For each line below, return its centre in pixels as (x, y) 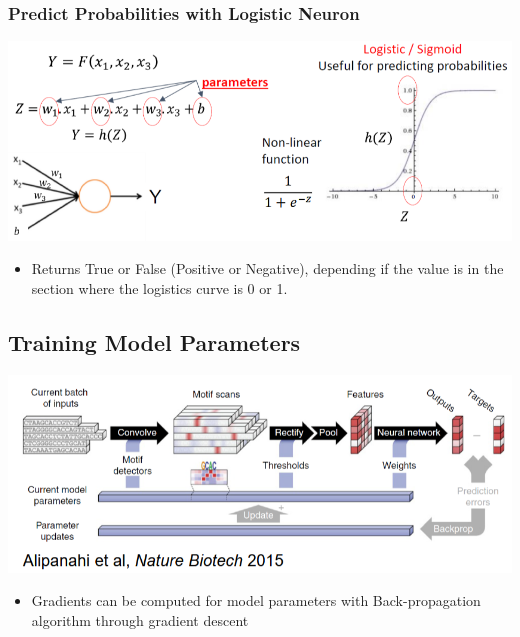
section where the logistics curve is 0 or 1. (159, 287)
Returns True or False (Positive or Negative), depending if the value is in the (267, 268)
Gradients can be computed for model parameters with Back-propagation (256, 600)
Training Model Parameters (154, 341)
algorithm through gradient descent (140, 619)
